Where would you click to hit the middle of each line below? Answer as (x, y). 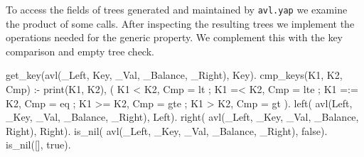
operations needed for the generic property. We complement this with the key (175, 37)
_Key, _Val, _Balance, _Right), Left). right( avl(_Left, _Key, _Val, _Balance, (182, 117)
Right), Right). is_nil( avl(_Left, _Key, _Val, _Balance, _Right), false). (167, 130)
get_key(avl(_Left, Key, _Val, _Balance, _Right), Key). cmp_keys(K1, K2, (174, 75)
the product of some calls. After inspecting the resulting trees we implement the (180, 23)
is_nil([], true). (38, 145)
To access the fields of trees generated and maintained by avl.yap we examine (177, 9)
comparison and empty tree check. (80, 51)
